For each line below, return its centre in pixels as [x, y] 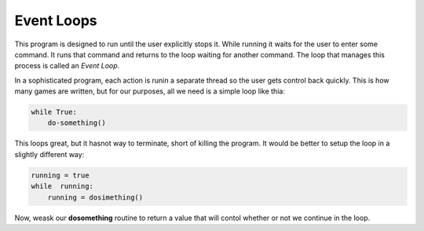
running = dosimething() [95, 197]
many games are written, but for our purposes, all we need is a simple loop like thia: [150, 91]
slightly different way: [49, 154]
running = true [60, 175]
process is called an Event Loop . [67, 66]
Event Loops [56, 20]
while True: [54, 112]
